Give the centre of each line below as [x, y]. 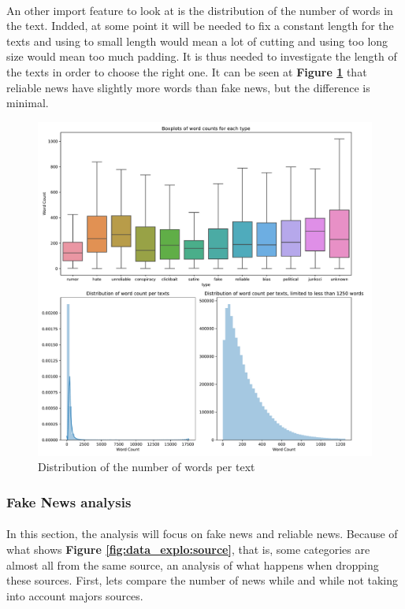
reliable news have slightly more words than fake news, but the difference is [188, 87]
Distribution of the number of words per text [147, 467]
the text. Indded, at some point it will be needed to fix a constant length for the [200, 26]
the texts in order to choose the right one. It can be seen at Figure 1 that [187, 71]
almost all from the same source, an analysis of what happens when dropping [193, 564]
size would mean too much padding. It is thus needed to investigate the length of [202, 56]
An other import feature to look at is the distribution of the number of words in [200, 10]
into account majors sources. [75, 595]
